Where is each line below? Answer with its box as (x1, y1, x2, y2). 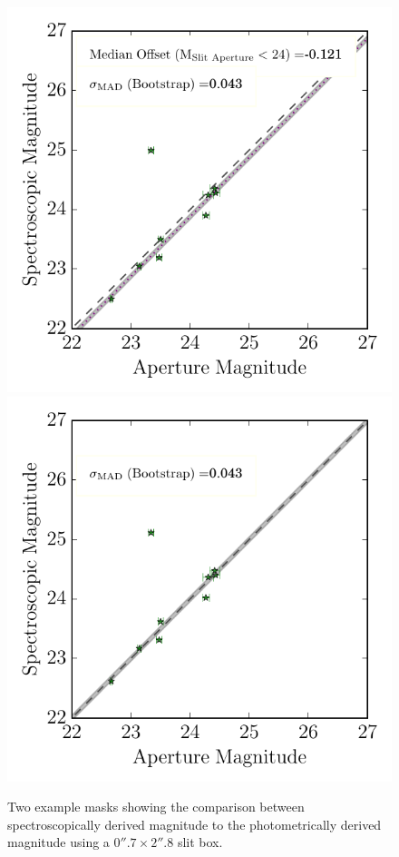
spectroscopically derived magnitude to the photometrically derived (7, 814, 382, 833)
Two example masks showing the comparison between (7, 797, 305, 816)
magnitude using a (7, 832, 110, 852)
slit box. (177, 832, 223, 852)
